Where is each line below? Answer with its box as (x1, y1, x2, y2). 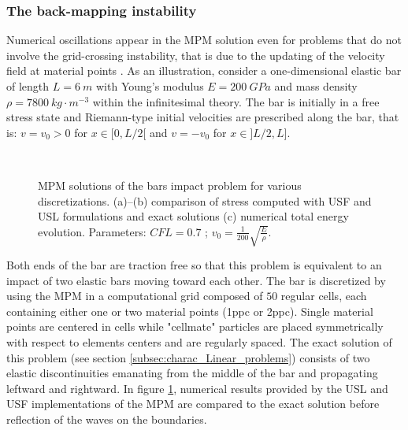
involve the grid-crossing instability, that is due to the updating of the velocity (6, 46, 385, 63)
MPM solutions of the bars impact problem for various (38, 176, 302, 193)
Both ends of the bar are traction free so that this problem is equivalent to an (6, 257, 382, 272)
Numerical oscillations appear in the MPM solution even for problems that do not (6, 32, 402, 48)
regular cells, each (280, 287, 367, 304)
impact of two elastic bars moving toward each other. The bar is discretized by (6, 272, 386, 288)
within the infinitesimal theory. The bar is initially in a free (92, 93, 380, 109)
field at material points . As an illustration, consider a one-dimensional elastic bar (6, 62, 402, 79)
